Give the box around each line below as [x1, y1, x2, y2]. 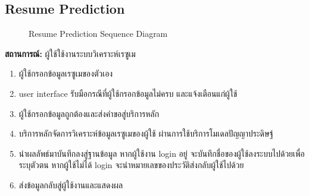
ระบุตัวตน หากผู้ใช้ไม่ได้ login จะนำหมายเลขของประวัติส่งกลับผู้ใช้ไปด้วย [18, 159, 244, 171]
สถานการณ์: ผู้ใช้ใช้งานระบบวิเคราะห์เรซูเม [5, 47, 136, 59]
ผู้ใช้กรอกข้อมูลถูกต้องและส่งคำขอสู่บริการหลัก [18, 107, 160, 119]
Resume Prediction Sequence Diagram [29, 27, 168, 40]
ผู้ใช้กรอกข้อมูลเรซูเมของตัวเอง [18, 67, 113, 80]
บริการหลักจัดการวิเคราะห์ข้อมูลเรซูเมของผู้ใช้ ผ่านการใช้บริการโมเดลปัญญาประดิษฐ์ [18, 127, 273, 140]
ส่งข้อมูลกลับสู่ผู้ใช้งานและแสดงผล [18, 178, 123, 191]
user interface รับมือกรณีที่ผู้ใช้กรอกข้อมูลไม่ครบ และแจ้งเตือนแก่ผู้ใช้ [18, 87, 238, 99]
